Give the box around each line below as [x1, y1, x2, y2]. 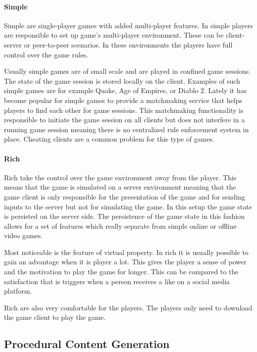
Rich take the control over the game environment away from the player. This [4, 172, 237, 182]
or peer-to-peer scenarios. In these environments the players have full [24, 39, 233, 50]
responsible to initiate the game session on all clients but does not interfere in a [4, 114, 245, 125]
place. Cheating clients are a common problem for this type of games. [4, 134, 214, 144]
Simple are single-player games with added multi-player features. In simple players [4, 20, 253, 30]
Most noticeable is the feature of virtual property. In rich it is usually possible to [4, 247, 249, 257]
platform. [4, 286, 32, 296]
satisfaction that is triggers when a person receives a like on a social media [4, 276, 230, 286]
